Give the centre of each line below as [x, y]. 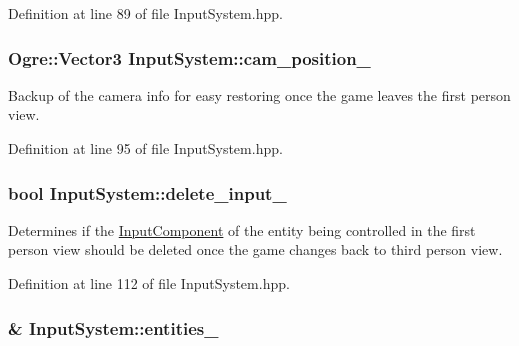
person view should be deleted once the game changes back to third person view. [255, 249]
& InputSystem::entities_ [113, 327]
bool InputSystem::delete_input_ [147, 192]
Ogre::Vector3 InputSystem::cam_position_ [189, 57]
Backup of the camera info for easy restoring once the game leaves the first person [259, 94]
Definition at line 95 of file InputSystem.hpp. [145, 148]
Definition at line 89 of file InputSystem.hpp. [145, 13]
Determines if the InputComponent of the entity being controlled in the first [242, 229]
